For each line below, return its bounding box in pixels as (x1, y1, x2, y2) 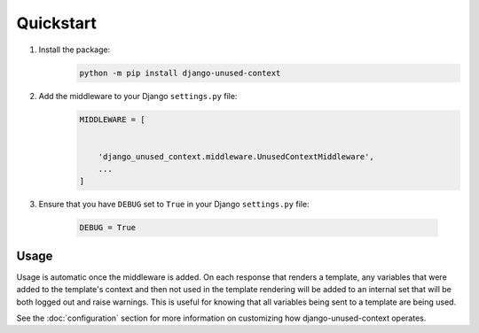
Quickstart (16, 13, 98, 33)
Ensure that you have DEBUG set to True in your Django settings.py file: (38, 199, 310, 210)
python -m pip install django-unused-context (79, 67, 281, 78)
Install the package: (38, 44, 111, 55)
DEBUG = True (79, 222, 137, 233)
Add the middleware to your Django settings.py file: (38, 90, 238, 101)
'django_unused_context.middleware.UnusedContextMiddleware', (98, 151, 374, 161)
